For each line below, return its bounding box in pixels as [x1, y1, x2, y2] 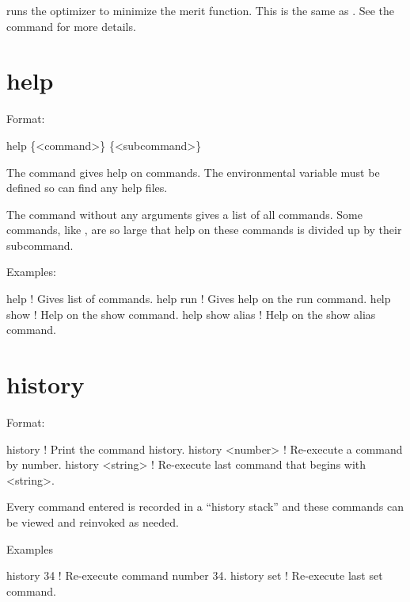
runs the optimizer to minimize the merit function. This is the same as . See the [6, 2, 395, 18]
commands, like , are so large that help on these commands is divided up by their [6, 221, 402, 238]
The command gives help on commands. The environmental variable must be [6, 163, 380, 180]
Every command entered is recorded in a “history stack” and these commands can [6, 498, 404, 515]
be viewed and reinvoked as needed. [6, 513, 179, 530]
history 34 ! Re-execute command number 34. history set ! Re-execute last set [6, 567, 383, 584]
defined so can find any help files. [6, 179, 168, 196]
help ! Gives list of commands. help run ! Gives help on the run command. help [6, 290, 391, 307]
